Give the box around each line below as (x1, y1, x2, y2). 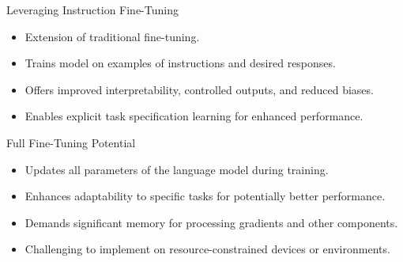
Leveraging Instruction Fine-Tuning (6, 2, 179, 17)
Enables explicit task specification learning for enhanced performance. (24, 108, 363, 124)
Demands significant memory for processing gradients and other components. (24, 214, 398, 230)
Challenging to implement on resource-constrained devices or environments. (24, 241, 390, 257)
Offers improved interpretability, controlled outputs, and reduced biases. (24, 81, 374, 97)
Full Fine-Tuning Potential (6, 134, 136, 150)
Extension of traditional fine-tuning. (24, 28, 200, 44)
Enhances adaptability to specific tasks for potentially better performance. (24, 188, 386, 204)
